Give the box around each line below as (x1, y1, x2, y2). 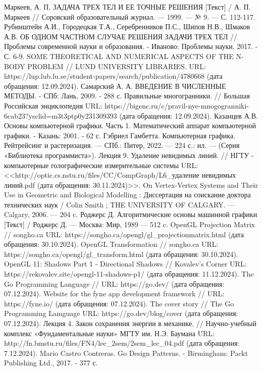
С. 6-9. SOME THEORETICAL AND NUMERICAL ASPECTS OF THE (4, 50, 234, 61)
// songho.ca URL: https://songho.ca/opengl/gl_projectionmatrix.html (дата (4, 229, 244, 239)
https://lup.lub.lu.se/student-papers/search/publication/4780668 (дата (4, 71, 223, 81)
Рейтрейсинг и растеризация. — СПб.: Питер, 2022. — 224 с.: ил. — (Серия (4, 140, 240, 150)
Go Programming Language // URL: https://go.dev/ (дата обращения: (4, 278, 225, 289)
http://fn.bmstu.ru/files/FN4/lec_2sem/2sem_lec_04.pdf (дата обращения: (4, 338, 240, 348)
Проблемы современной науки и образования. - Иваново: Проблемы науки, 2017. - (4, 41, 258, 51)
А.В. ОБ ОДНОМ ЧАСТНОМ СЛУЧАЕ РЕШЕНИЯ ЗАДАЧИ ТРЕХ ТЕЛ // (4, 31, 238, 41)
